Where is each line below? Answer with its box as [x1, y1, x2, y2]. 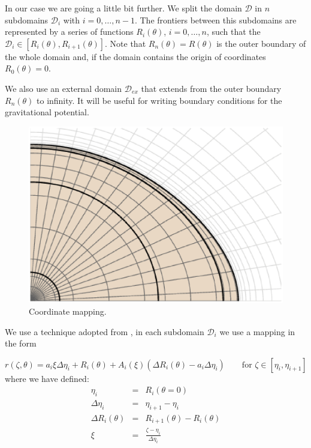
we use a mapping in [219, 325, 295, 338]
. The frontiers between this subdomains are [134, 13, 297, 26]
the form [5, 337, 37, 350]
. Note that [105, 37, 146, 49]
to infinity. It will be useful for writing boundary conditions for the [37, 94, 282, 106]
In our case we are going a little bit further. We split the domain [5, 2, 242, 14]
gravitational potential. [5, 106, 89, 118]
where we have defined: [5, 372, 89, 384]
